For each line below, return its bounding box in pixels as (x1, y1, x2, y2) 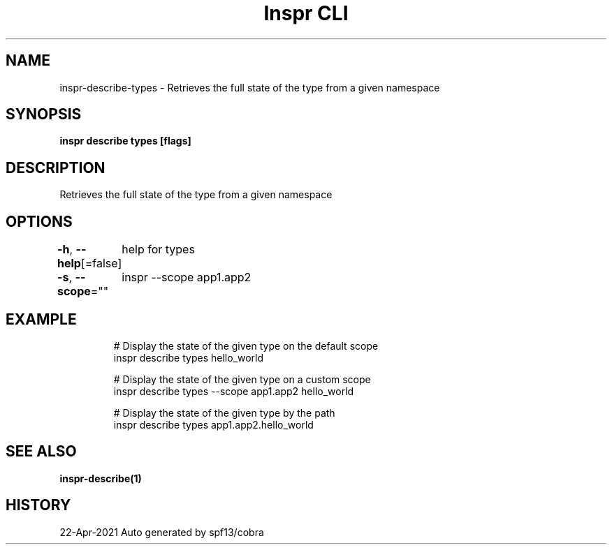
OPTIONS (6, 212, 73, 230)
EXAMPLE (6, 310, 77, 328)
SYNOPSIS (6, 105, 82, 124)
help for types (122, 242, 195, 257)
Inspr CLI (263, 1, 349, 25)
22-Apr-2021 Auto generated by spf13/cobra (59, 526, 264, 538)
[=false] (80, 256, 122, 271)
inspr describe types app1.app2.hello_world (113, 418, 314, 431)
